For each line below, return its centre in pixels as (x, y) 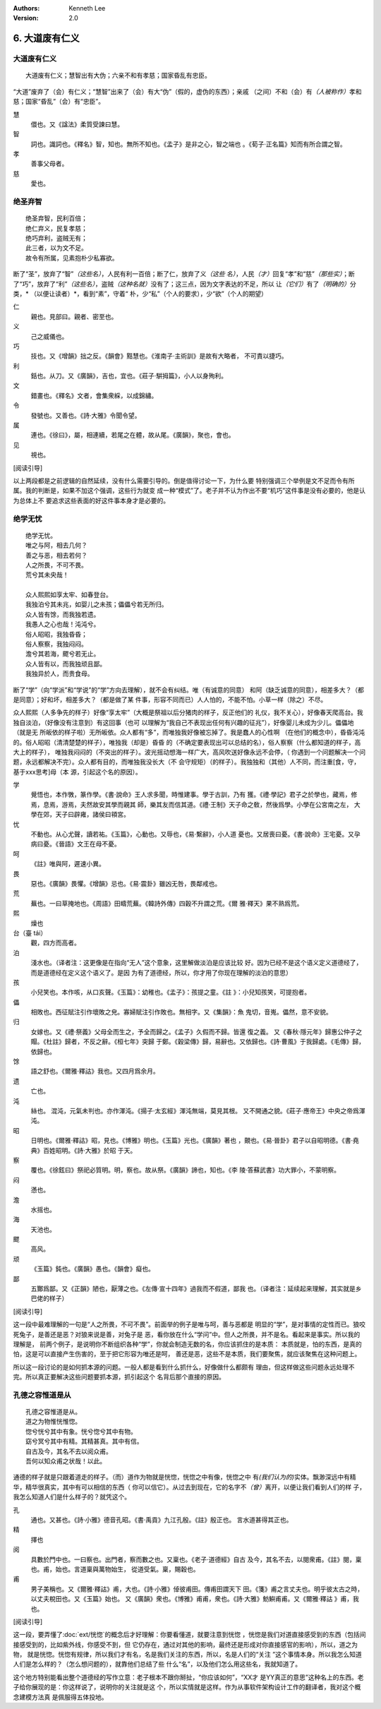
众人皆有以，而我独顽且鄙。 (66, 664)
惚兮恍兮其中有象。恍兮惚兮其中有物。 (81, 1432)
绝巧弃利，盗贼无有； (56, 238)
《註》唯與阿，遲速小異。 (68, 864)
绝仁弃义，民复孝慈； (56, 228)
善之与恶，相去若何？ (56, 555)
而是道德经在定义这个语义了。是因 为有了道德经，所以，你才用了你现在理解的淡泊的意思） (161, 972)
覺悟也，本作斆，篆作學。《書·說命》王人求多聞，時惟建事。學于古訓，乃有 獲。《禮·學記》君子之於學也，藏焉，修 (194, 795)
